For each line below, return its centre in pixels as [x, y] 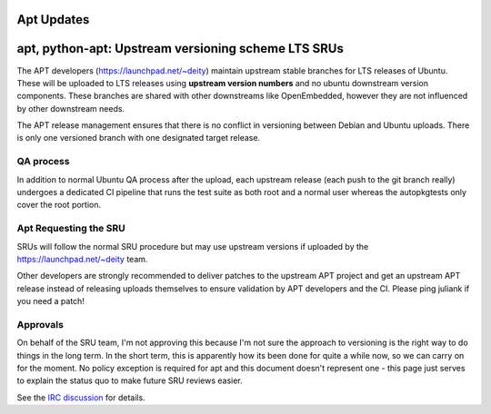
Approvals [40, 324]
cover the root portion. [59, 205]
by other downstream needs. [71, 108]
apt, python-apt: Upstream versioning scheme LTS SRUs [180, 49]
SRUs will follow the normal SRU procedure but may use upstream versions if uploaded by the [193, 246]
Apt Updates [53, 20]
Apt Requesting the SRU [71, 229]
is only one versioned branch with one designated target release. [139, 138]
